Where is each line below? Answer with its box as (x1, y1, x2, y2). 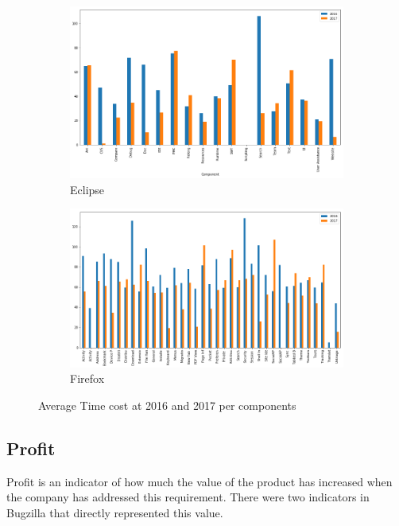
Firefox (70, 370, 105, 387)
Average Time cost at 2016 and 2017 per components (38, 396, 296, 413)
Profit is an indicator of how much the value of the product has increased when (6, 473, 393, 489)
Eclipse (70, 181, 105, 197)
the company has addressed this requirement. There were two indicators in (6, 489, 370, 505)
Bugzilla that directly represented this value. (6, 504, 223, 520)
